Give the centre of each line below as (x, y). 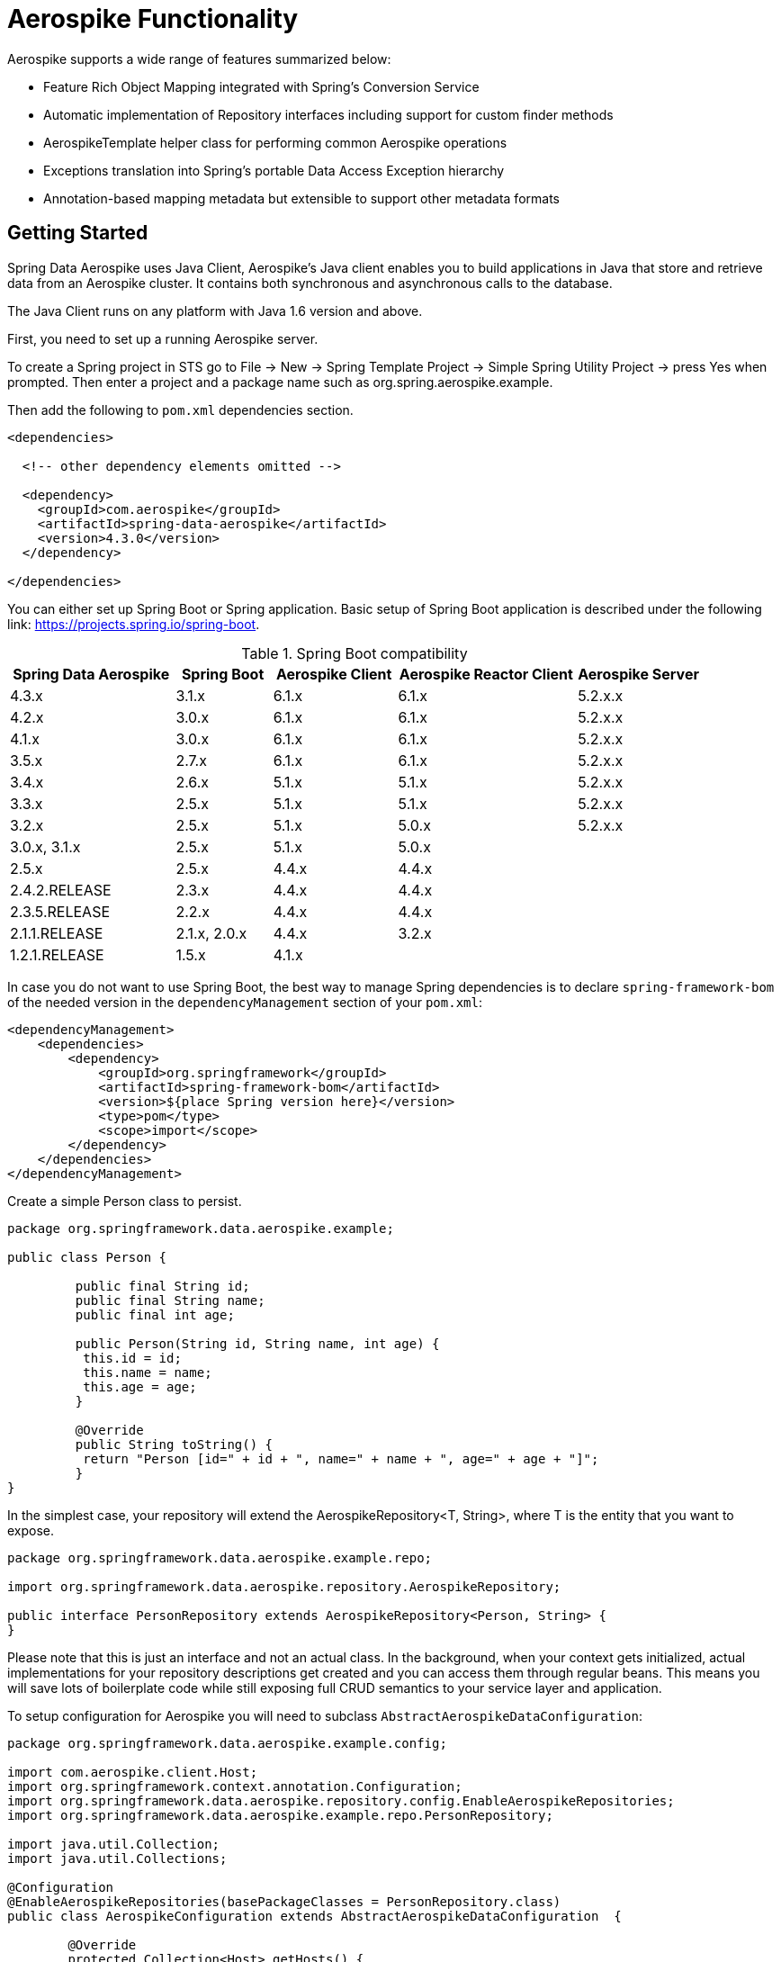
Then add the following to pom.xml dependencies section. (180, 409)
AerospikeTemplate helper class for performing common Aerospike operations (275, 142)
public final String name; (170, 1300)
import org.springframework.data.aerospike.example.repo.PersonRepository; (280, 1815)
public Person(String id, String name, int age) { (257, 1343)
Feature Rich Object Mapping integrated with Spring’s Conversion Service (261, 86)
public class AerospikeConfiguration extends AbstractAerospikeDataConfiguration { (314, 1916)
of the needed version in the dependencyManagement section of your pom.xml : (245, 1002)
